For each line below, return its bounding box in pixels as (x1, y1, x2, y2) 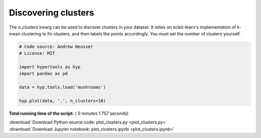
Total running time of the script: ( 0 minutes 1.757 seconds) (9, 110, 129, 116)
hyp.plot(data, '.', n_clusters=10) (19, 98, 106, 104)
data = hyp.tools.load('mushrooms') (19, 85, 106, 90)
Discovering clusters (9, 7, 94, 18)
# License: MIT (19, 51, 55, 56)
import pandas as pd (19, 71, 68, 77)
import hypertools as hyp (19, 64, 81, 70)
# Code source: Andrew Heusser (19, 44, 94, 49)
